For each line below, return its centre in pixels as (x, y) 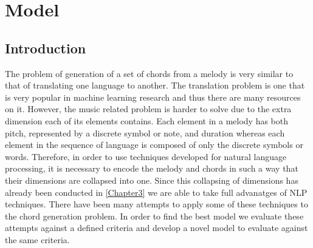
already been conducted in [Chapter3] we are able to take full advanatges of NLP (156, 192)
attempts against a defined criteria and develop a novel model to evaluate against (156, 228)
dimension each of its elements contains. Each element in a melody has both (147, 120)
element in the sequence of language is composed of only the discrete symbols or (154, 145)
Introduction (46, 48)
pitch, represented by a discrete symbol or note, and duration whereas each (145, 132)
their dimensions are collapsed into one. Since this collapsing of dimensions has (152, 180)
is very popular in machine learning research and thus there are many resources (153, 97)
